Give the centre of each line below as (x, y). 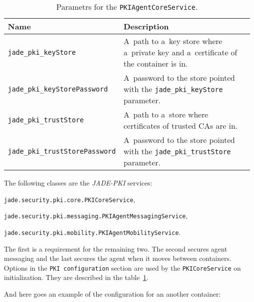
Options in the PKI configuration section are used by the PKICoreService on (123, 267)
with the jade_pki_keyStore (173, 89)
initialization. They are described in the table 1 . (76, 277)
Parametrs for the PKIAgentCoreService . (127, 7)
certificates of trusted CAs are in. (180, 126)
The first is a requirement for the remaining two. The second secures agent (116, 248)
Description (146, 26)
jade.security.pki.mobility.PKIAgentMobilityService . (92, 232)
